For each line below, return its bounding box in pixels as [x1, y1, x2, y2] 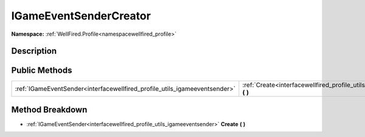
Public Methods [11, 65, 72, 76]
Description [11, 46, 57, 56]
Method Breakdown [11, 104, 88, 115]
